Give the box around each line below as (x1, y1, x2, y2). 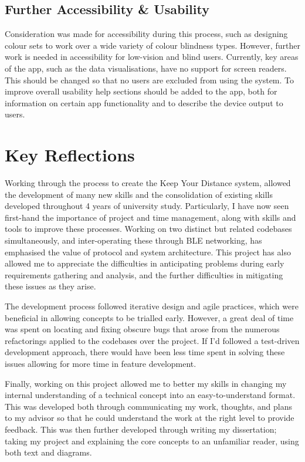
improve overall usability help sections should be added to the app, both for (5, 85, 277, 97)
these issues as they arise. (5, 280, 96, 292)
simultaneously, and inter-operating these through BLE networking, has (5, 234, 262, 247)
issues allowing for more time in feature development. (5, 357, 196, 369)
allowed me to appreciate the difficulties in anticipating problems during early (5, 257, 284, 269)
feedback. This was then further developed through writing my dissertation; (5, 423, 277, 435)
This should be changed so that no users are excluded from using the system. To (5, 73, 294, 86)
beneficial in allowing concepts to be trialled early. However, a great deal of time (5, 311, 294, 323)
